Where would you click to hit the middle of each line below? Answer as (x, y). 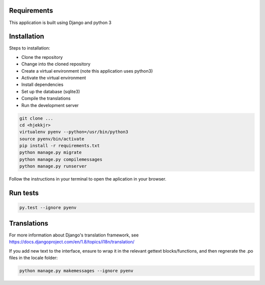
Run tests (24, 193)
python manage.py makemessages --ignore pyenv (76, 271)
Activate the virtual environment (54, 78)
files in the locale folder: (33, 258)
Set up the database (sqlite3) (51, 91)
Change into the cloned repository (56, 64)
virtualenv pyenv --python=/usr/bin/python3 (74, 132)
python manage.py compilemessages (61, 159)
